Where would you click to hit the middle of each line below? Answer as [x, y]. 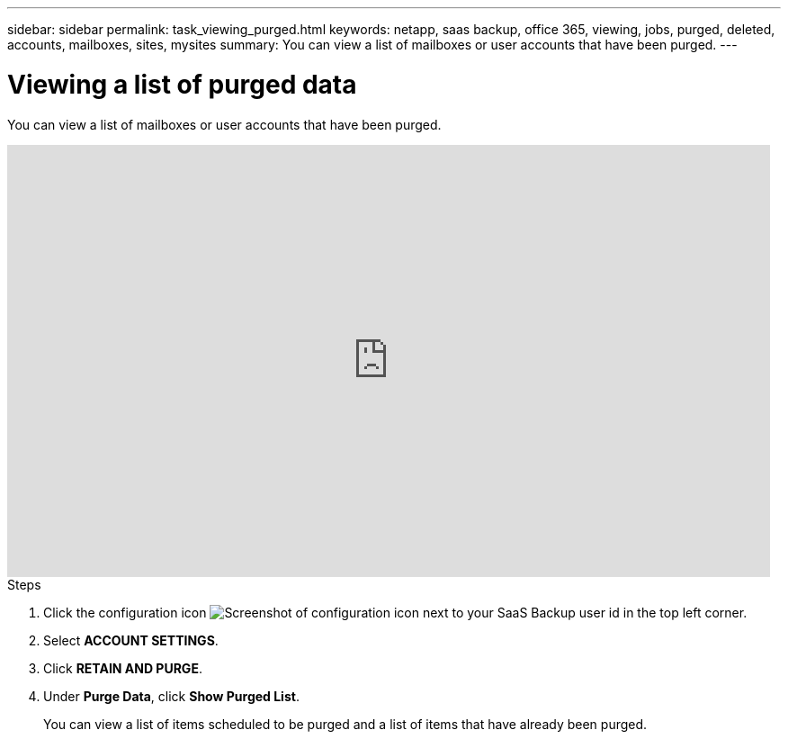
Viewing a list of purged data [182, 84]
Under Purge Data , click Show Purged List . [171, 696]
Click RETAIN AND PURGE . [123, 668]
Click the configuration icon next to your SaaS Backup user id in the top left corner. [395, 612]
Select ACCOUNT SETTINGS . [131, 640]
